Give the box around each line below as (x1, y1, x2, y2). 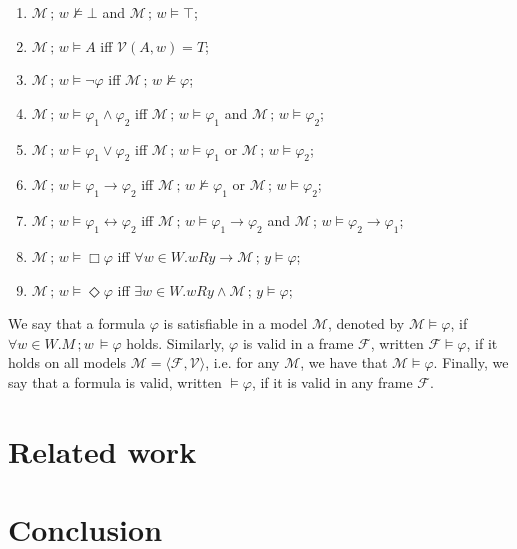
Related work (8, 430, 197, 471)
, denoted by (327, 313, 405, 334)
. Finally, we (433, 352, 509, 373)
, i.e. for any (205, 352, 280, 373)
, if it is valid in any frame (251, 371, 413, 392)
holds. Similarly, (126, 332, 225, 353)
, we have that (300, 352, 388, 373)
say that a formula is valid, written (8, 371, 222, 392)
